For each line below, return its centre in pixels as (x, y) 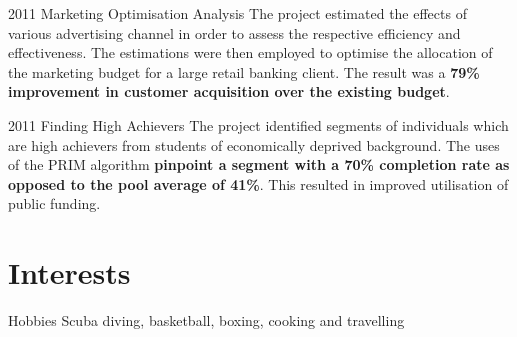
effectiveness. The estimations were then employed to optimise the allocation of (250, 52)
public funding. (54, 203)
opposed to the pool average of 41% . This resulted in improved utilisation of (258, 183)
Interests (69, 272)
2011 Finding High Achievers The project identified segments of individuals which (258, 124)
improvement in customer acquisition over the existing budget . (229, 91)
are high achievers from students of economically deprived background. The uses (254, 144)
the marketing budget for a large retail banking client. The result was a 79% (244, 71)
